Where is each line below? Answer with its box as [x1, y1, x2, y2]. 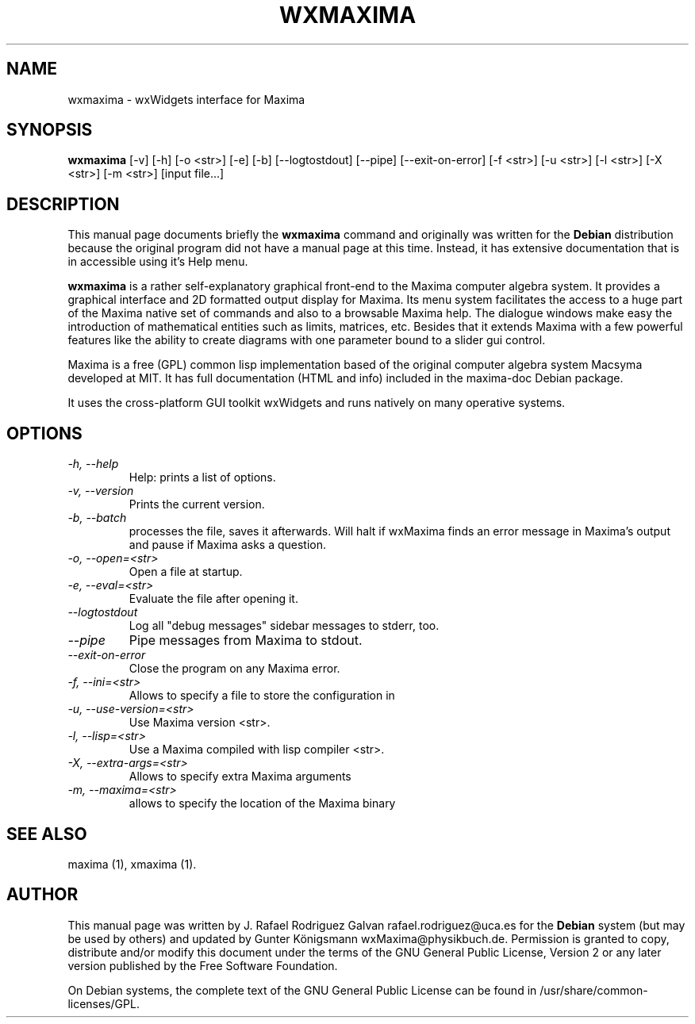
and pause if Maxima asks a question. [129, 538, 327, 552]
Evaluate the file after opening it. [129, 592, 298, 606]
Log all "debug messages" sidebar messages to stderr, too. [129, 619, 440, 633]
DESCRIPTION [6, 194, 120, 214]
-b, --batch [67, 511, 127, 525]
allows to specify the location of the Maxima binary [129, 796, 396, 811]
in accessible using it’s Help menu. [67, 255, 248, 269]
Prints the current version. [129, 497, 265, 512]
